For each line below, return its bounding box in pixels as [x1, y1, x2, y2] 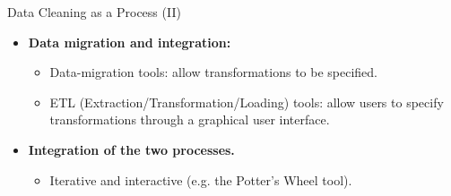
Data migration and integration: [28, 32, 231, 51]
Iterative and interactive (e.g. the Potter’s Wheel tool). [49, 170, 352, 189]
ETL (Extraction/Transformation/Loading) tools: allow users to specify [49, 92, 444, 111]
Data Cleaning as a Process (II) [7, 3, 181, 21]
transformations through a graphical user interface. [49, 110, 330, 129]
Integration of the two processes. [28, 140, 235, 158]
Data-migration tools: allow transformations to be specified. [49, 63, 378, 81]
